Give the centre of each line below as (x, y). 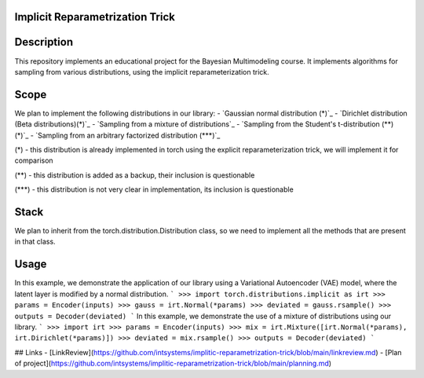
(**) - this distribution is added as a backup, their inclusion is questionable (135, 175)
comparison (34, 160)
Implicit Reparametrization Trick (95, 17)
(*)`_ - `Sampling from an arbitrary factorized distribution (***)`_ (117, 135)
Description (44, 42)
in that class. (35, 242)
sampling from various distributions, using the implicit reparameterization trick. (142, 72)
